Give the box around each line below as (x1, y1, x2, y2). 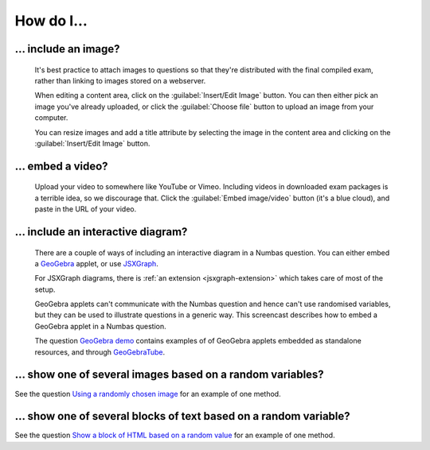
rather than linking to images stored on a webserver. (34, 76, 206, 85)
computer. (34, 113, 68, 122)
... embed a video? (14, 159, 108, 173)
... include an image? (14, 42, 120, 56)
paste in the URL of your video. (34, 204, 137, 214)
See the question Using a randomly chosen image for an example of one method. (14, 389, 282, 398)
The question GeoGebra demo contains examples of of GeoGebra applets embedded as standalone (34, 336, 362, 346)
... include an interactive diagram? (14, 225, 188, 239)
